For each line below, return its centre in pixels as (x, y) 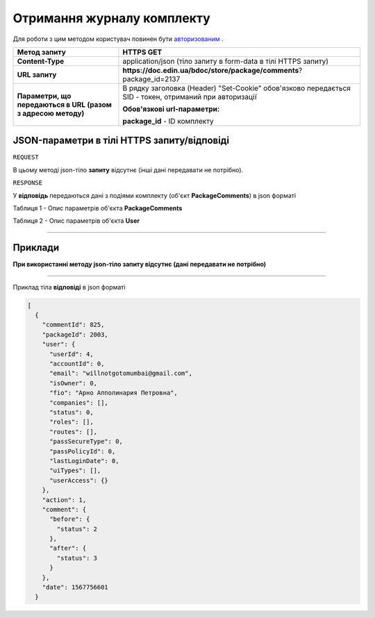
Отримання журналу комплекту (112, 18)
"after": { (68, 548)
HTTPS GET (142, 52)
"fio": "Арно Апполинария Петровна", (114, 393)
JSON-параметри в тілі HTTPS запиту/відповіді (121, 141)
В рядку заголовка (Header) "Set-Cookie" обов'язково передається (236, 88)
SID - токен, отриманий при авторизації (190, 97)
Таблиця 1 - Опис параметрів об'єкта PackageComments (98, 208)
